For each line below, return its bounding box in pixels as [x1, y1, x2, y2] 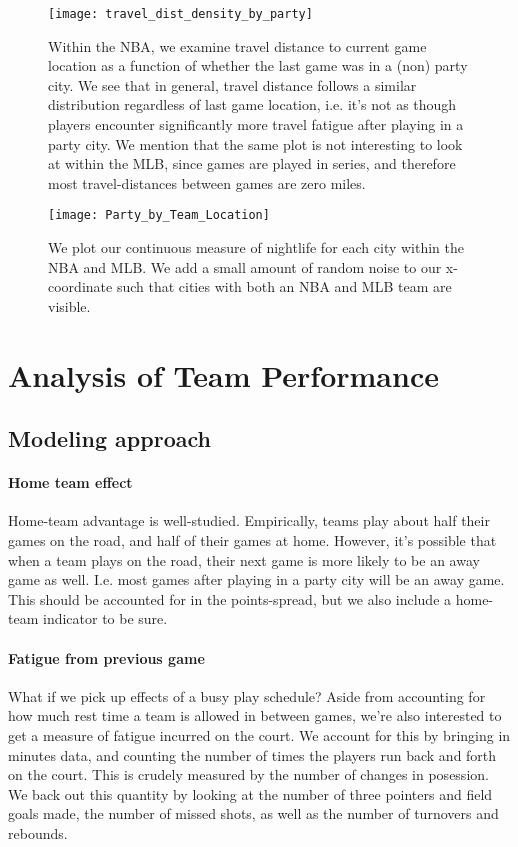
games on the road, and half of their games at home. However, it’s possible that [8, 529, 497, 550]
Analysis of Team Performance [8, 354, 439, 395]
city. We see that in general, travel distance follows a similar [48, 74, 417, 95]
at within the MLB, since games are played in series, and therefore [48, 153, 456, 174]
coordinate [48, 276, 113, 297]
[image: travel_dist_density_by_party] [48, 7, 313, 21]
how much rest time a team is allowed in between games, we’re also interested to [8, 705, 502, 726]
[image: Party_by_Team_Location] [48, 208, 270, 223]
